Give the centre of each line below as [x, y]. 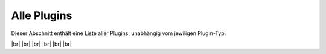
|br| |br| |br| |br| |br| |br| [41, 44]
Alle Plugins [42, 15]
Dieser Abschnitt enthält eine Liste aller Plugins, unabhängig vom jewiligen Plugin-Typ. [119, 33]
